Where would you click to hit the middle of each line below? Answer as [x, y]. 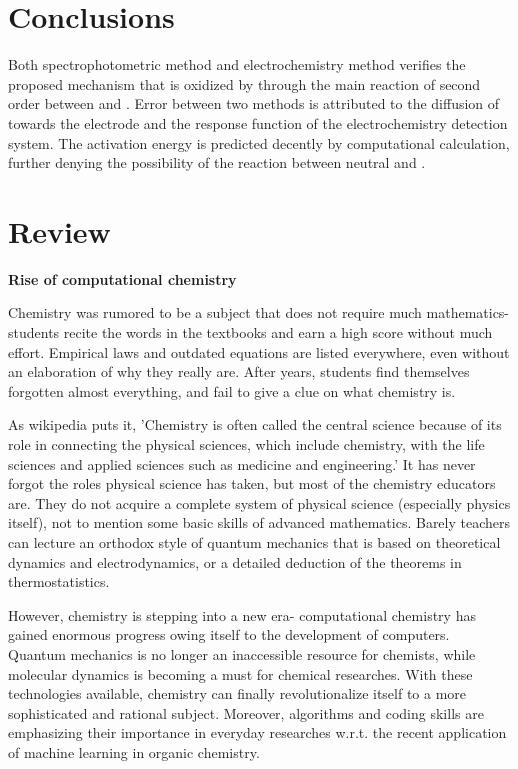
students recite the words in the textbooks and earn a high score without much [250, 332]
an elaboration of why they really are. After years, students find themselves [239, 371]
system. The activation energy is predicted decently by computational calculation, [259, 142]
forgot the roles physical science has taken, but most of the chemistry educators [252, 483]
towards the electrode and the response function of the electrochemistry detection [258, 122]
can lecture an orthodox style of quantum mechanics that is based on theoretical [254, 541]
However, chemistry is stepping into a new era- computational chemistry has [242, 614]
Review [59, 230]
